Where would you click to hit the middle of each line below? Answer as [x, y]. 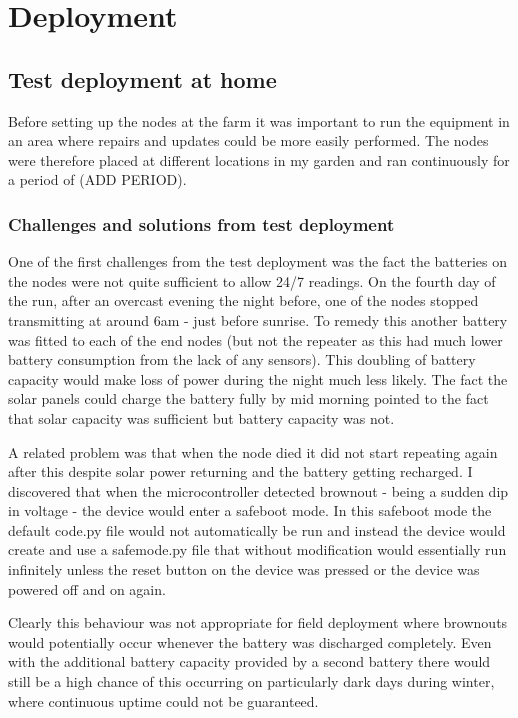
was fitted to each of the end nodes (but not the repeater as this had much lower [255, 339]
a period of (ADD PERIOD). [97, 179]
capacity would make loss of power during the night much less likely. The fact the [258, 378]
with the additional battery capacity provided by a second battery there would [249, 661]
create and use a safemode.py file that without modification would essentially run [257, 549]
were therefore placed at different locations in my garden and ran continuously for [259, 159]
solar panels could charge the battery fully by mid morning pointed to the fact [248, 398]
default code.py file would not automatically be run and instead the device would [257, 529]
